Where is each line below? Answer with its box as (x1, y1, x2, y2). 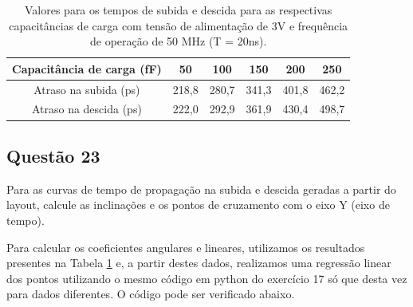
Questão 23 (6, 143, 100, 167)
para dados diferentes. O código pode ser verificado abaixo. (6, 285, 295, 302)
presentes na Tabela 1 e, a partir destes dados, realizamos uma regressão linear (6, 254, 391, 271)
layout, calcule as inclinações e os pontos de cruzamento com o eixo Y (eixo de (6, 196, 390, 213)
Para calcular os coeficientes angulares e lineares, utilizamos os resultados (6, 238, 365, 255)
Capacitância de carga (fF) (12, 60, 162, 77)
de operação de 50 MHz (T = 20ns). (89, 33, 267, 49)
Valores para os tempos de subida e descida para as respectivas (24, 2, 332, 18)
